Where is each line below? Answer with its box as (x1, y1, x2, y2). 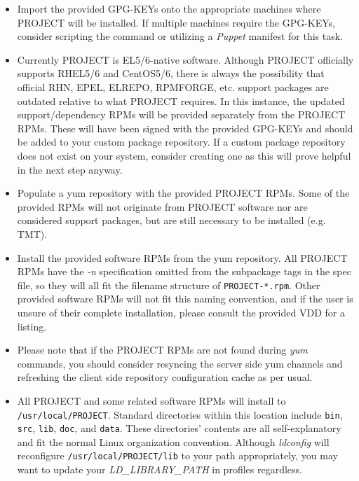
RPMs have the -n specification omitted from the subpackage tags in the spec (17, 264, 351, 279)
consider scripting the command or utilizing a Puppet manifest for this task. (17, 29, 343, 43)
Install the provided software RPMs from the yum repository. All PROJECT (17, 250, 348, 265)
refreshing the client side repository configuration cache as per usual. (17, 370, 313, 384)
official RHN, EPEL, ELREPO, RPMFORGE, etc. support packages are (17, 79, 329, 94)
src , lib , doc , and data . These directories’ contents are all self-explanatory (17, 421, 341, 435)
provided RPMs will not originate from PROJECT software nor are (17, 199, 308, 214)
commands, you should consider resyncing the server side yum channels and (17, 356, 343, 370)
